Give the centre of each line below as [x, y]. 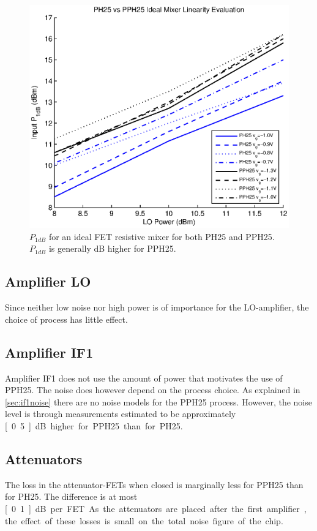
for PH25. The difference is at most [71, 496]
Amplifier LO [48, 281]
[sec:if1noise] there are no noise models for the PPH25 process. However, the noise [158, 401]
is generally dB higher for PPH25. [112, 248]
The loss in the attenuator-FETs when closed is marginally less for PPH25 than [154, 484]
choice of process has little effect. [66, 319]
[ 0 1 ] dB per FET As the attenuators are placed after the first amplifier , [156, 508]
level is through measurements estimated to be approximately [121, 414]
